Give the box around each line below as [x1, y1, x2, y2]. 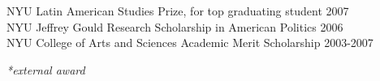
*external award [6, 61, 85, 78]
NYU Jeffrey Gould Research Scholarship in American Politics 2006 [6, 18, 343, 35]
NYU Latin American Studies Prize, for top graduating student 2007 [6, 2, 349, 19]
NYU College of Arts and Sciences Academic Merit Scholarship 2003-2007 [6, 34, 374, 51]
